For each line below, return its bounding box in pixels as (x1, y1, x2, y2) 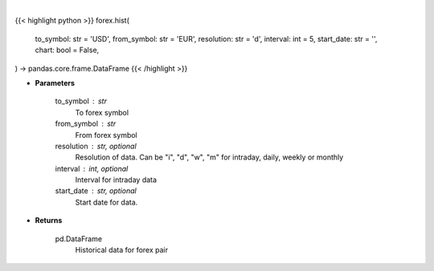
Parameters (35, 78, 76, 87)
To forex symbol (75, 107, 129, 117)
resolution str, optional (55, 141, 137, 151)
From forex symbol (75, 130, 137, 140)
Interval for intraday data (75, 175, 157, 184)
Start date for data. (75, 197, 138, 207)
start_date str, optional (55, 186, 137, 196)
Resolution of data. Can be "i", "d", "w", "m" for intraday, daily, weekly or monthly (75, 152, 344, 162)
